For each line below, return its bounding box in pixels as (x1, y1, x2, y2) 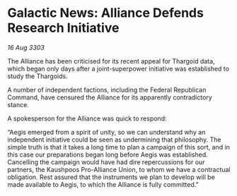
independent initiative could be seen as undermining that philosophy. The (7, 135, 221, 144)
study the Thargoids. (7, 72, 69, 80)
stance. (7, 100, 30, 109)
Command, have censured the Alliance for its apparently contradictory (7, 93, 212, 102)
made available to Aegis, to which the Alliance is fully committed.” (7, 180, 200, 188)
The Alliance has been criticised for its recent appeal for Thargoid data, (7, 56, 215, 65)
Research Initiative (7, 20, 120, 36)
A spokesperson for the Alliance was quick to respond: (7, 114, 167, 123)
